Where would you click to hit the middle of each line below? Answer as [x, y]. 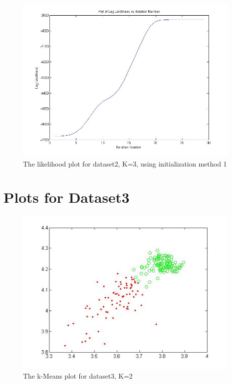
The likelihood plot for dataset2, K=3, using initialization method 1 [125, 163]
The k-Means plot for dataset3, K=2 [78, 375]
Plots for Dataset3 [67, 197]
